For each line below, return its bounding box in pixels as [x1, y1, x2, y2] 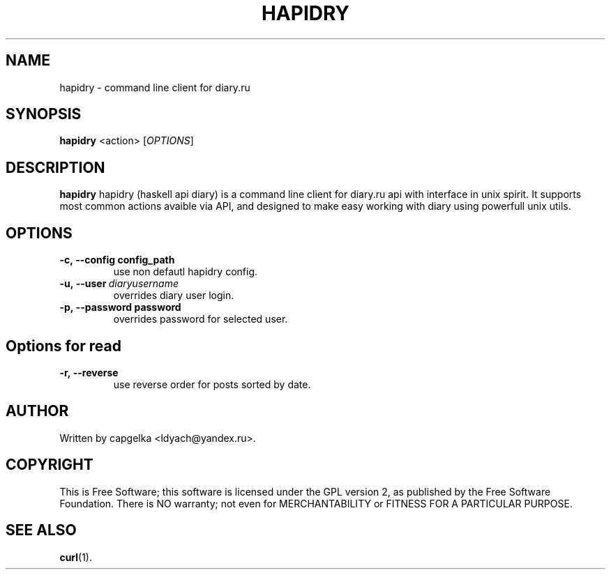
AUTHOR [6, 402, 69, 420]
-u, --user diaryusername [59, 277, 179, 290]
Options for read [6, 337, 121, 355]
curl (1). [59, 551, 93, 563]
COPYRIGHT [6, 456, 93, 474]
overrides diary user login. [113, 289, 234, 302]
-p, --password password [59, 301, 181, 314]
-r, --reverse [59, 366, 119, 378]
